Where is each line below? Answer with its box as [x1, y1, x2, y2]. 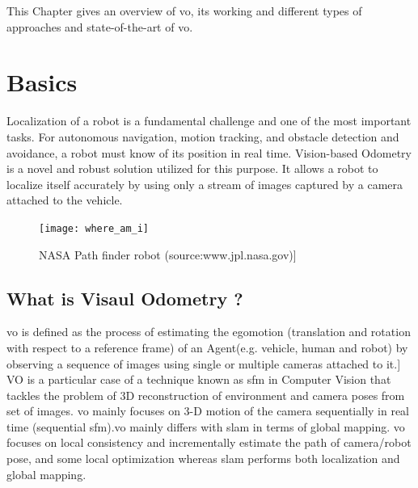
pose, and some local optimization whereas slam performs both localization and [6, 450, 400, 467]
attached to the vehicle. [6, 191, 123, 208]
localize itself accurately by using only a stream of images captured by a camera [6, 175, 403, 192]
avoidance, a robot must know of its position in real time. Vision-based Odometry [6, 144, 412, 161]
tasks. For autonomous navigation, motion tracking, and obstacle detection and [6, 128, 399, 145]
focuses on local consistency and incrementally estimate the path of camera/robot [6, 434, 412, 451]
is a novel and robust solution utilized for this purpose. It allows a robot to [6, 160, 378, 177]
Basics [6, 65, 78, 99]
